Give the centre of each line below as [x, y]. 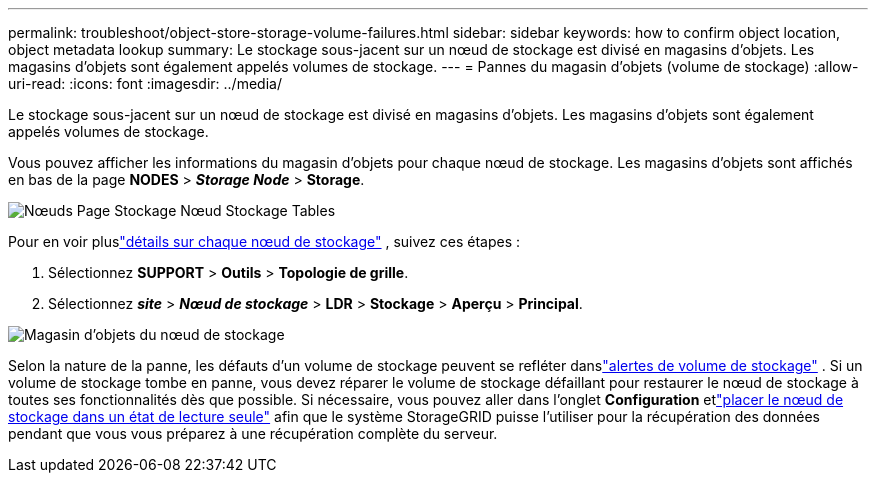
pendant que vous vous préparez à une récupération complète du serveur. [253, 433]
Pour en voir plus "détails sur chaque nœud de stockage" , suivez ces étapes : [264, 241]
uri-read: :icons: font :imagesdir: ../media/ [145, 83]
